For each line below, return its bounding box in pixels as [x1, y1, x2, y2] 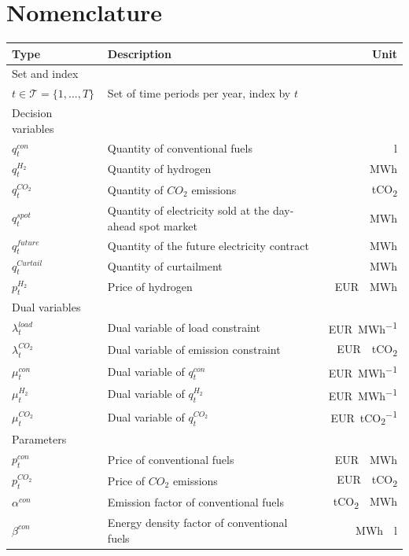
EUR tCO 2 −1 [330, 407, 397, 428]
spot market [139, 217, 197, 234]
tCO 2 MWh [333, 492, 397, 511]
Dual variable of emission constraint [107, 341, 281, 358]
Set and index [12, 65, 79, 82]
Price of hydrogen [107, 278, 193, 295]
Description [107, 45, 171, 61]
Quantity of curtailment [107, 258, 223, 274]
